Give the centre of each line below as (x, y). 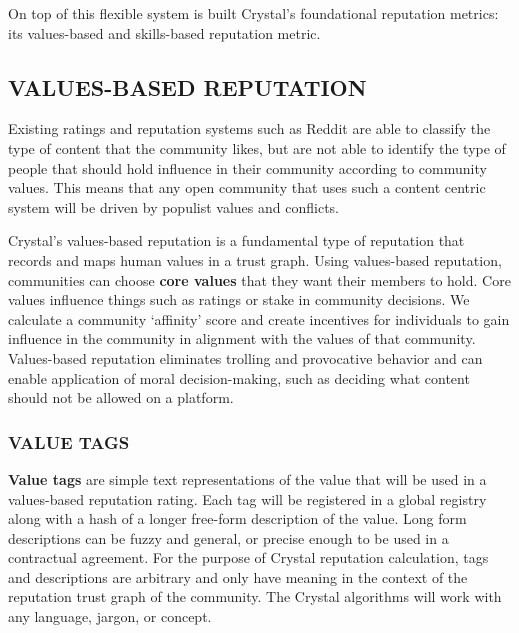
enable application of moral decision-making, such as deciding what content (239, 377)
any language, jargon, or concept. (110, 616)
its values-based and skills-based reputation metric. (164, 32)
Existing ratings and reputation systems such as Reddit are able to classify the (249, 128)
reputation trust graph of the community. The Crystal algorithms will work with (255, 596)
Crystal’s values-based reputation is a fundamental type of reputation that (236, 240)
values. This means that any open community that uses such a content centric (247, 187)
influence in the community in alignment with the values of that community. (242, 338)
